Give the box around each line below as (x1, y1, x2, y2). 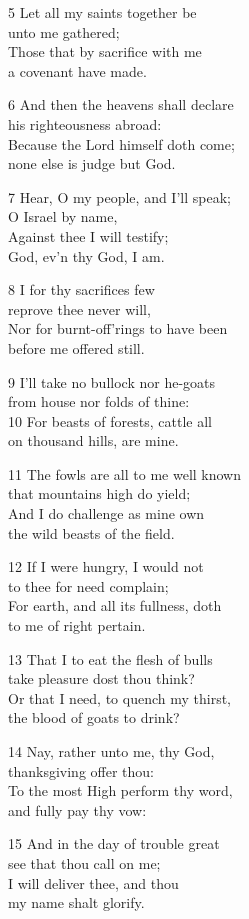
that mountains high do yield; (8, 483, 191, 504)
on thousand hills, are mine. (8, 430, 179, 451)
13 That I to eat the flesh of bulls (8, 648, 213, 669)
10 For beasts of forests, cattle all (8, 410, 212, 431)
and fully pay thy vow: (8, 799, 147, 820)
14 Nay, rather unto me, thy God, (8, 741, 215, 761)
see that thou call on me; (8, 852, 161, 873)
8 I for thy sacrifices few (8, 279, 155, 300)
